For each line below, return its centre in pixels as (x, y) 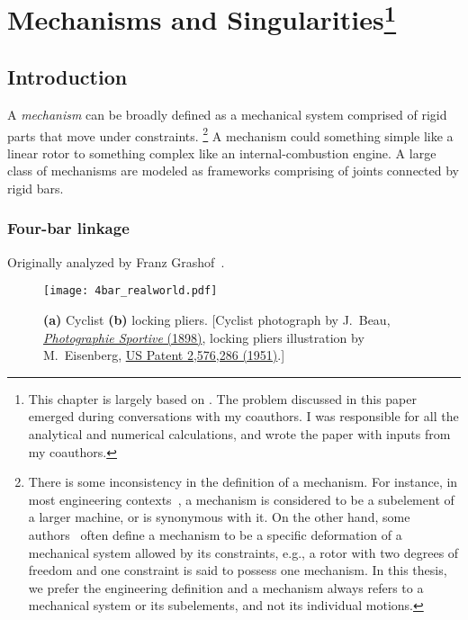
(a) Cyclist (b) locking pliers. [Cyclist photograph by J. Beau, (217, 319)
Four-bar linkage (68, 228)
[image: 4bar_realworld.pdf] (130, 291)
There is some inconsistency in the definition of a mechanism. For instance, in (243, 482)
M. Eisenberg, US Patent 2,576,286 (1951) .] (164, 355)
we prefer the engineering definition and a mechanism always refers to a (226, 587)
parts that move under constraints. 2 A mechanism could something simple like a (230, 134)
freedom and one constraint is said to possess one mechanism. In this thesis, (238, 570)
